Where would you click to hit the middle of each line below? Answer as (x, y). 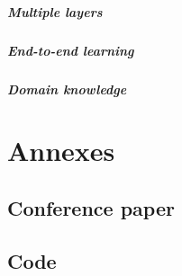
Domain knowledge (67, 89)
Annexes (61, 151)
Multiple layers (55, 11)
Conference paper (91, 207)
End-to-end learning (71, 50)
